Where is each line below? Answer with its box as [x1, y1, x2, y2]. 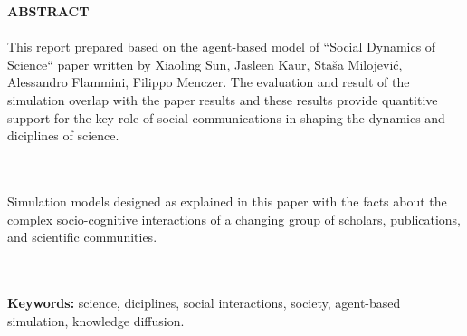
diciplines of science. [7, 126, 119, 145]
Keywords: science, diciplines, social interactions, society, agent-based [7, 293, 401, 312]
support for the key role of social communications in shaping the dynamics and [7, 108, 445, 127]
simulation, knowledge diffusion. [7, 311, 185, 330]
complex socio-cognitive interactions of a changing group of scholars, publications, [7, 209, 462, 228]
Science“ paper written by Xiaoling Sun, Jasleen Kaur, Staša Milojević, [7, 54, 403, 73]
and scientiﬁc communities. [7, 227, 157, 246]
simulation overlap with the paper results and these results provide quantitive [7, 90, 438, 109]
